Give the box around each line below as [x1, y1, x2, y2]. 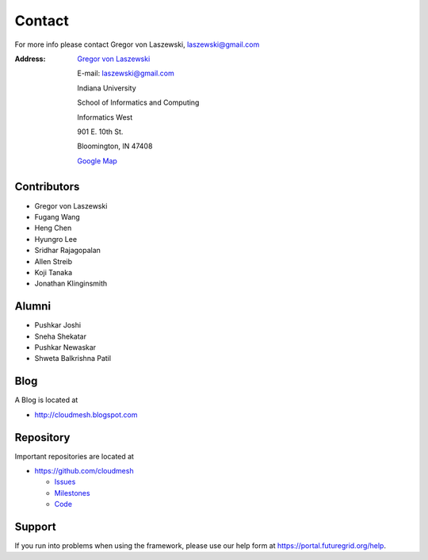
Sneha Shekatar [34, 332, 87, 341]
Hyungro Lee [34, 234, 78, 244]
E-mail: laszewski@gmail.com [77, 68, 174, 79]
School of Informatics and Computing [77, 98, 200, 107]
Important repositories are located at [14, 451, 135, 461]
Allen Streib [34, 256, 73, 266]
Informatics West [77, 112, 133, 122]
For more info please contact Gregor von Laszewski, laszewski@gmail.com [14, 40, 260, 49]
